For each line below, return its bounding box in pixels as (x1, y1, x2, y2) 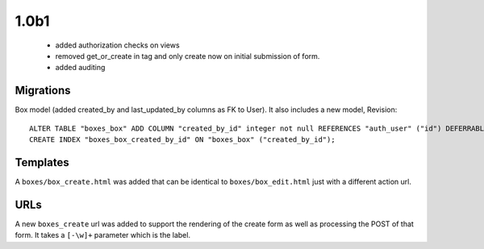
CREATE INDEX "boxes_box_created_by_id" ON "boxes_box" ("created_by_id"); (29, 135, 336, 144)
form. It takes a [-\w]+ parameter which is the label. (15, 230, 191, 240)
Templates (15, 156, 69, 169)
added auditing (55, 63, 106, 73)
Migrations (15, 84, 72, 98)
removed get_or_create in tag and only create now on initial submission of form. (55, 51, 320, 60)
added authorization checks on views (55, 40, 181, 50)
